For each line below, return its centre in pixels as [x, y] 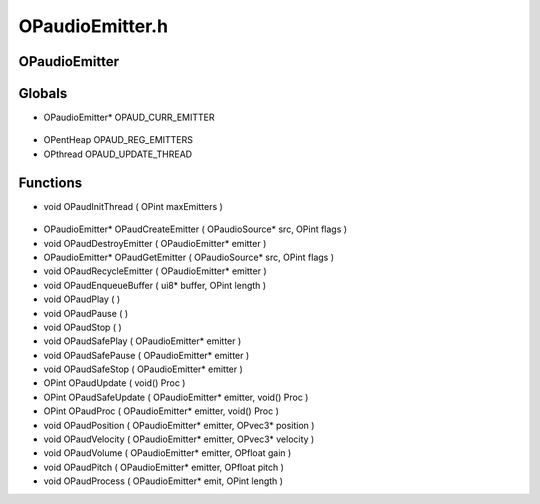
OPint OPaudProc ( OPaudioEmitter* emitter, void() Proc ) [161, 411]
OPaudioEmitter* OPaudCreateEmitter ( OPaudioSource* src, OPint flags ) [195, 229]
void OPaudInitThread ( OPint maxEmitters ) [133, 206]
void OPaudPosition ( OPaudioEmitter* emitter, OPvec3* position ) [179, 425]
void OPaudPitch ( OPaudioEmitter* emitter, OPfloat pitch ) [164, 467]
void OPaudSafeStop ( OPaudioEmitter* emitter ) [143, 369]
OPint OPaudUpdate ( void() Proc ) [114, 383]
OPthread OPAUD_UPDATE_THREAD [118, 154]
